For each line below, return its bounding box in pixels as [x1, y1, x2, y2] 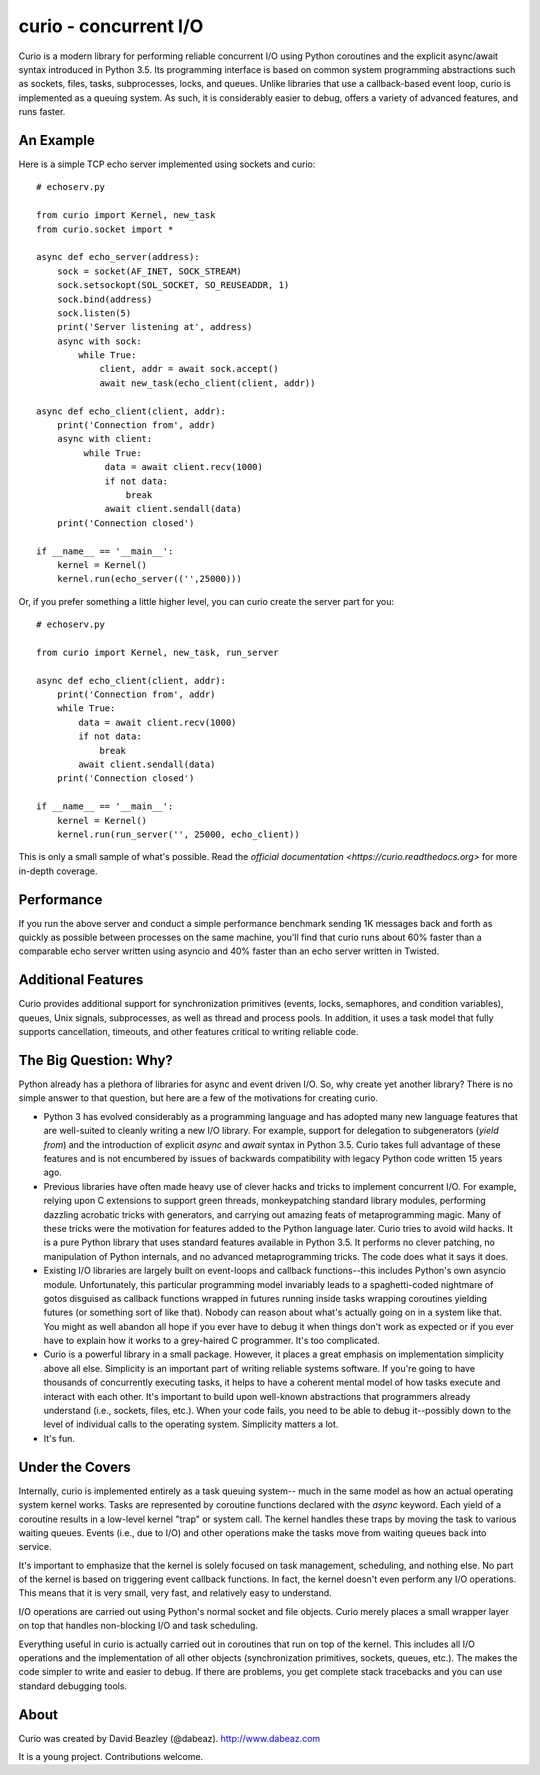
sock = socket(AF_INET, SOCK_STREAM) [56, 265, 242, 277]
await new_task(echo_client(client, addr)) [99, 377, 316, 389]
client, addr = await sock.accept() [99, 363, 279, 375]
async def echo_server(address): [36, 251, 200, 263]
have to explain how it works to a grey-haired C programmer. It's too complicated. [43, 1335, 380, 1347]
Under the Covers [18, 1458, 132, 1475]
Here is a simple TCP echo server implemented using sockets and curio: [18, 158, 316, 170]
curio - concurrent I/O [18, 15, 204, 37]
